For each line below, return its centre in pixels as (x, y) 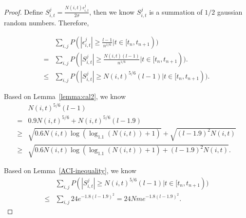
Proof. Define (24, 11)
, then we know (112, 11)
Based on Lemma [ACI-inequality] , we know (70, 170)
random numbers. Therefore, (47, 23)
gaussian (230, 11)
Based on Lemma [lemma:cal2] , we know (65, 96)
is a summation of (176, 11)
